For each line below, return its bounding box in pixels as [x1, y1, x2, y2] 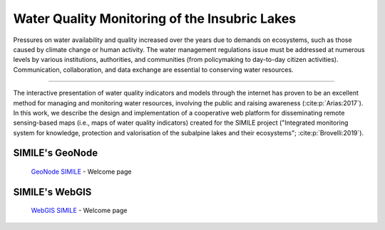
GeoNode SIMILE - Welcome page [31, 167, 132, 176]
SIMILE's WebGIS [13, 186, 92, 198]
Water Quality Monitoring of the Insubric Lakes [13, 11, 297, 26]
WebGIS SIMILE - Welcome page [31, 207, 128, 215]
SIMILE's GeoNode [13, 147, 98, 160]
